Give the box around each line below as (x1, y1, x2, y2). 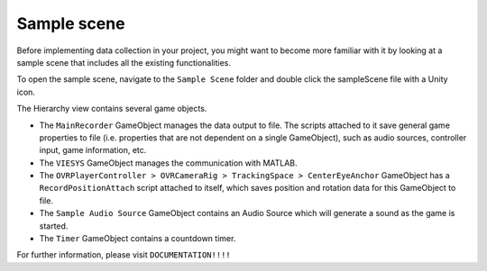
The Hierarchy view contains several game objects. (16, 104, 207, 114)
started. (39, 221, 69, 231)
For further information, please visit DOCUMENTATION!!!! (16, 249, 232, 260)
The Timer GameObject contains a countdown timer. (39, 233, 236, 244)
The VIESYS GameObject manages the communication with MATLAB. (39, 158, 298, 168)
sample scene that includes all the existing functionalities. (16, 57, 232, 68)
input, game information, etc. (39, 145, 147, 156)
